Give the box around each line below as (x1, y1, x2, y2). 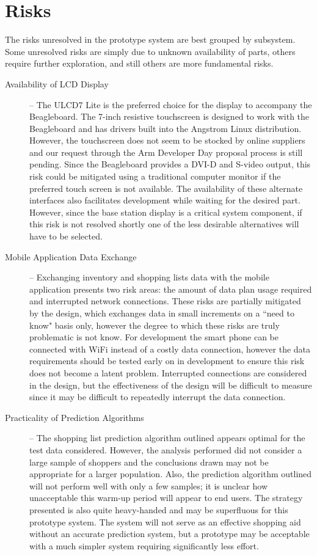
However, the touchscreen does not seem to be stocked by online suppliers (29, 134, 305, 147)
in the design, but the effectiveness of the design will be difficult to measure (29, 378, 312, 391)
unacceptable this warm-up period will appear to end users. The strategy (29, 491, 303, 504)
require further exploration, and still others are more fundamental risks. (5, 57, 274, 70)
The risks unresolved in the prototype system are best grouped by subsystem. (5, 33, 296, 46)
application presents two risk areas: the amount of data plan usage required (29, 282, 312, 295)
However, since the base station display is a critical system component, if (29, 205, 302, 218)
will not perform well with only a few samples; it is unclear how (29, 479, 268, 492)
